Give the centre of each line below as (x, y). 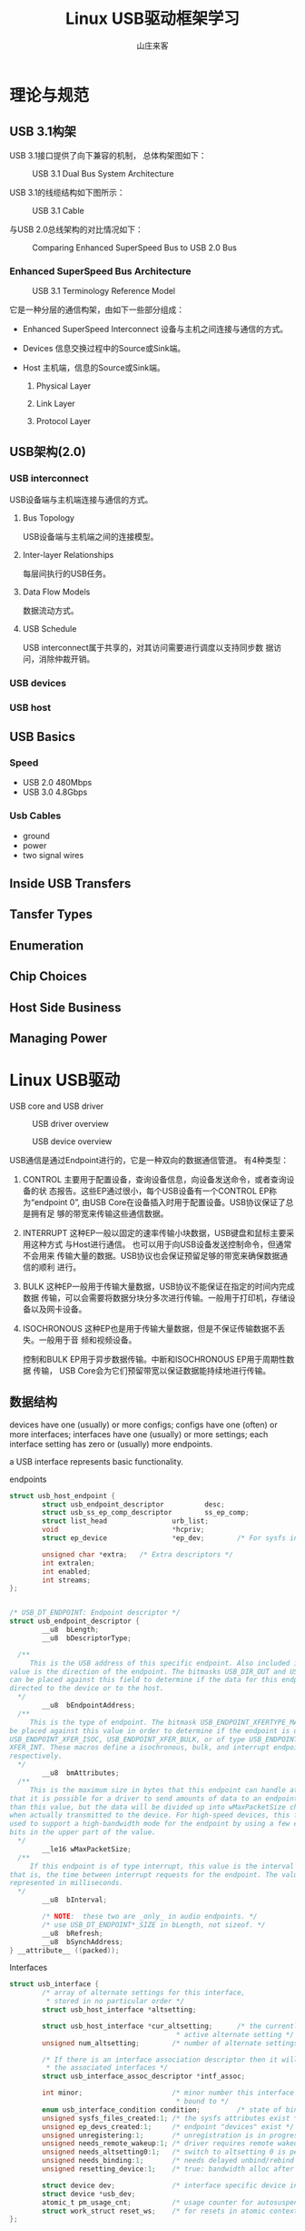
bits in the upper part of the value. (83, 1832)
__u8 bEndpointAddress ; (89, 1706)
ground (36, 836)
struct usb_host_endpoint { (63, 1496)
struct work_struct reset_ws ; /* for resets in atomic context (170, 2211)
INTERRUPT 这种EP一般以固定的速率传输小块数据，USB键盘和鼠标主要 (154, 1232)
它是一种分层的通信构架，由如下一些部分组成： (97, 309)
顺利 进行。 (60, 1267)
